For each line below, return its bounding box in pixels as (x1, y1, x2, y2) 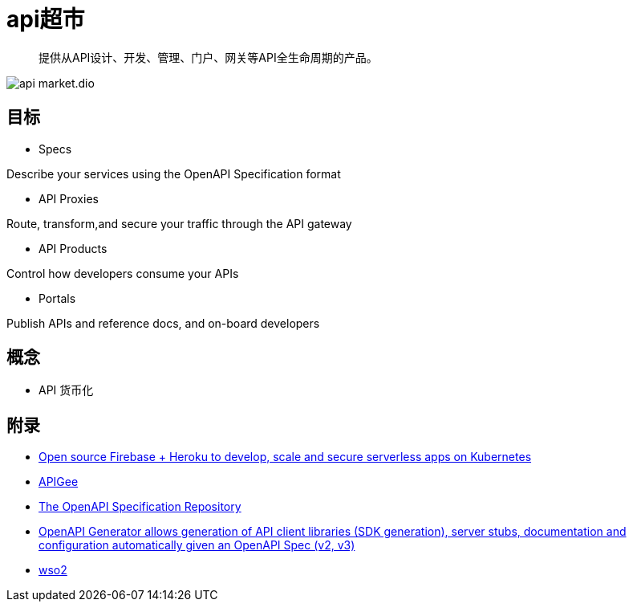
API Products (39, 241, 108, 255)
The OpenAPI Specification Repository (39, 500, 241, 514)
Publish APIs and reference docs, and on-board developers (6, 316, 320, 330)
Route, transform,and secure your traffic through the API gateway (6, 216, 352, 231)
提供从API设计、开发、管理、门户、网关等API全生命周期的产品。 (39, 50, 378, 64)
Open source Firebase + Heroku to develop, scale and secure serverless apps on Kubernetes (39, 450, 532, 464)
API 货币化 (39, 383, 94, 398)
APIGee (39, 475, 79, 489)
